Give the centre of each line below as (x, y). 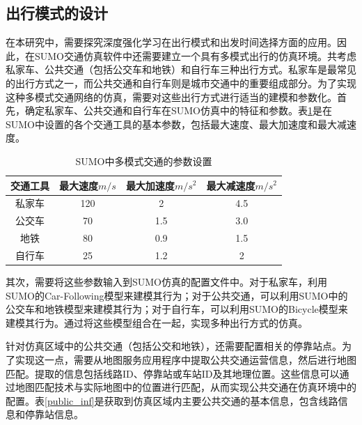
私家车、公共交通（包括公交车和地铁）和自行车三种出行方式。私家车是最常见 (181, 69)
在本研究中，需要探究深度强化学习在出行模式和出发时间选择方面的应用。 (171, 42)
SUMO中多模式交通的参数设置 (144, 161)
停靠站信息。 (54, 414)
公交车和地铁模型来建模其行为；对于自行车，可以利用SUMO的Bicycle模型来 (177, 309)
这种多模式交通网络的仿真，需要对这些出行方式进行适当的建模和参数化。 (171, 96)
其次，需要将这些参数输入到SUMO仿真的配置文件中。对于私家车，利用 (167, 282)
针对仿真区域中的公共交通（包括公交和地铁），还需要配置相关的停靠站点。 (174, 346)
